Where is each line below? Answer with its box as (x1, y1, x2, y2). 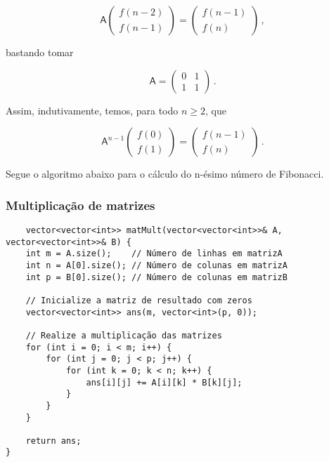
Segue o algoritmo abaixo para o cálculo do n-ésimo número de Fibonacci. (6, 166, 324, 181)
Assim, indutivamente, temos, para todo (6, 103, 179, 117)
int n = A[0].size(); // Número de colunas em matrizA (25, 260, 288, 270)
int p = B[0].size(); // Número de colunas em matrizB (25, 272, 288, 282)
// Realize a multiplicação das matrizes (25, 330, 222, 341)
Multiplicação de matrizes (6, 196, 155, 213)
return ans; (25, 435, 82, 446)
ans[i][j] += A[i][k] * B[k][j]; (86, 377, 243, 388)
